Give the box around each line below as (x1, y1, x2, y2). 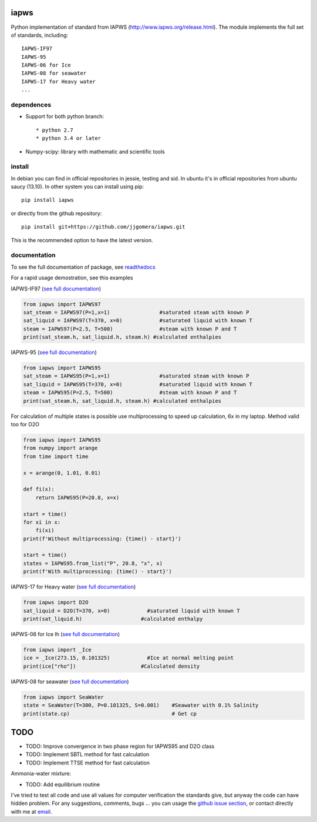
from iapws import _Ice (23, 646, 92, 653)
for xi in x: (23, 519, 61, 526)
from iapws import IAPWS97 (23, 300, 101, 308)
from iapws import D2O (23, 599, 89, 606)
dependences (11, 101, 52, 109)
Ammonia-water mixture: (11, 770, 72, 777)
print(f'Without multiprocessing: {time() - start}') (23, 535, 181, 542)
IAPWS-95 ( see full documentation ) (11, 349, 97, 356)
